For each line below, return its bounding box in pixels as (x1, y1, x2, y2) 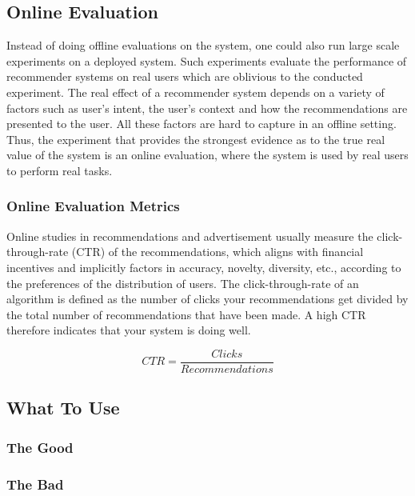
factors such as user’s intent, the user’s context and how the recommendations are (6, 99, 408, 116)
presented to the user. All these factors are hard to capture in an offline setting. (6, 115, 397, 132)
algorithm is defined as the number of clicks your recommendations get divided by (6, 290, 409, 307)
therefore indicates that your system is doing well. (6, 322, 251, 338)
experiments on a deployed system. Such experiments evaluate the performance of (6, 52, 407, 69)
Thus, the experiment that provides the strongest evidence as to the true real (6, 130, 385, 147)
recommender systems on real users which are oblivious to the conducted (6, 68, 363, 85)
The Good (6, 437, 74, 457)
